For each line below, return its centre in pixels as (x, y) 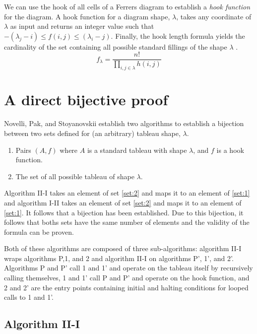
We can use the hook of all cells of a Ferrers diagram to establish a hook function (127, 6)
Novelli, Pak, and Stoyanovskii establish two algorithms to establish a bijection (124, 123)
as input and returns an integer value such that (82, 26)
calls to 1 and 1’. (29, 297)
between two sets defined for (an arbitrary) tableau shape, (92, 133)
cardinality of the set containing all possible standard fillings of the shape (116, 46)
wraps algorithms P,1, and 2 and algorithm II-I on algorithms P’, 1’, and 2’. (119, 258)
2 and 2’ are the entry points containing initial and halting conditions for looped (126, 287)
